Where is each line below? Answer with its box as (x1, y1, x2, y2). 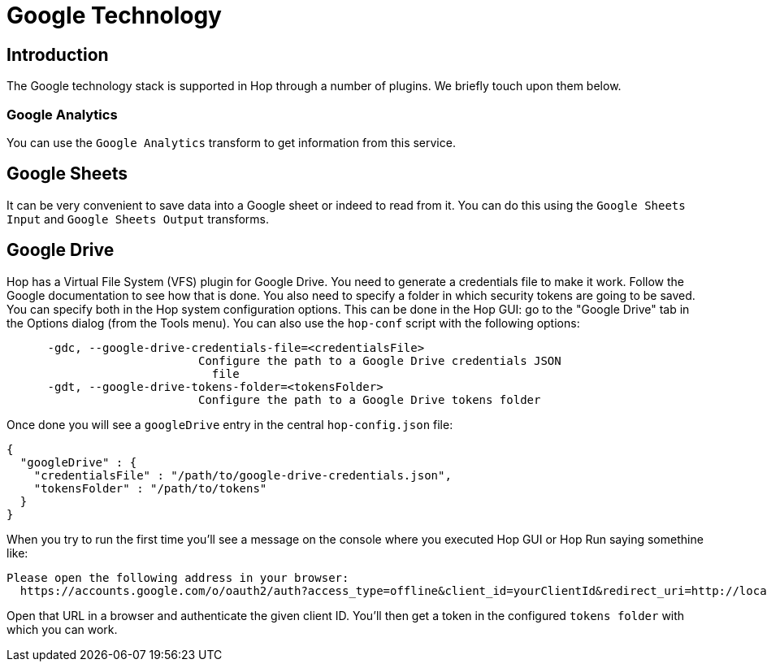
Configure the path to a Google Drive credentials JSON (198, 354, 561, 367)
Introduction (6, 44, 109, 65)
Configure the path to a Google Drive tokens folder (198, 393, 541, 406)
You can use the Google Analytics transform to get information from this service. (6, 135, 456, 150)
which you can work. (6, 622, 118, 636)
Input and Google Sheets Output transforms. (6, 211, 269, 226)
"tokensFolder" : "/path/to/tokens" (33, 481, 267, 495)
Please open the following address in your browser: (6, 570, 349, 584)
